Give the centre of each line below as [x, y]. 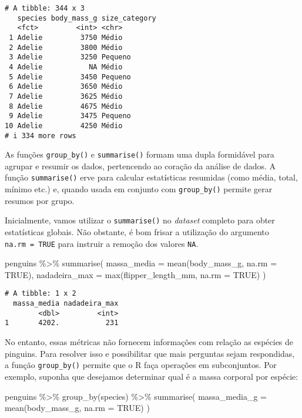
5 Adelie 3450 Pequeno [70, 77]
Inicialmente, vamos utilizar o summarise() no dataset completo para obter [140, 220]
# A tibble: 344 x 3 [45, 8]
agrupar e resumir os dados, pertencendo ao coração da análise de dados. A [140, 165]
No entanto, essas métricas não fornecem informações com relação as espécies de [149, 342]
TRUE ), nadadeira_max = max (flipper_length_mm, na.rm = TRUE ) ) [135, 274]
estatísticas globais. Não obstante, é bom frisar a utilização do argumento [137, 232]
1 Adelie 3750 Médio [66, 37]
